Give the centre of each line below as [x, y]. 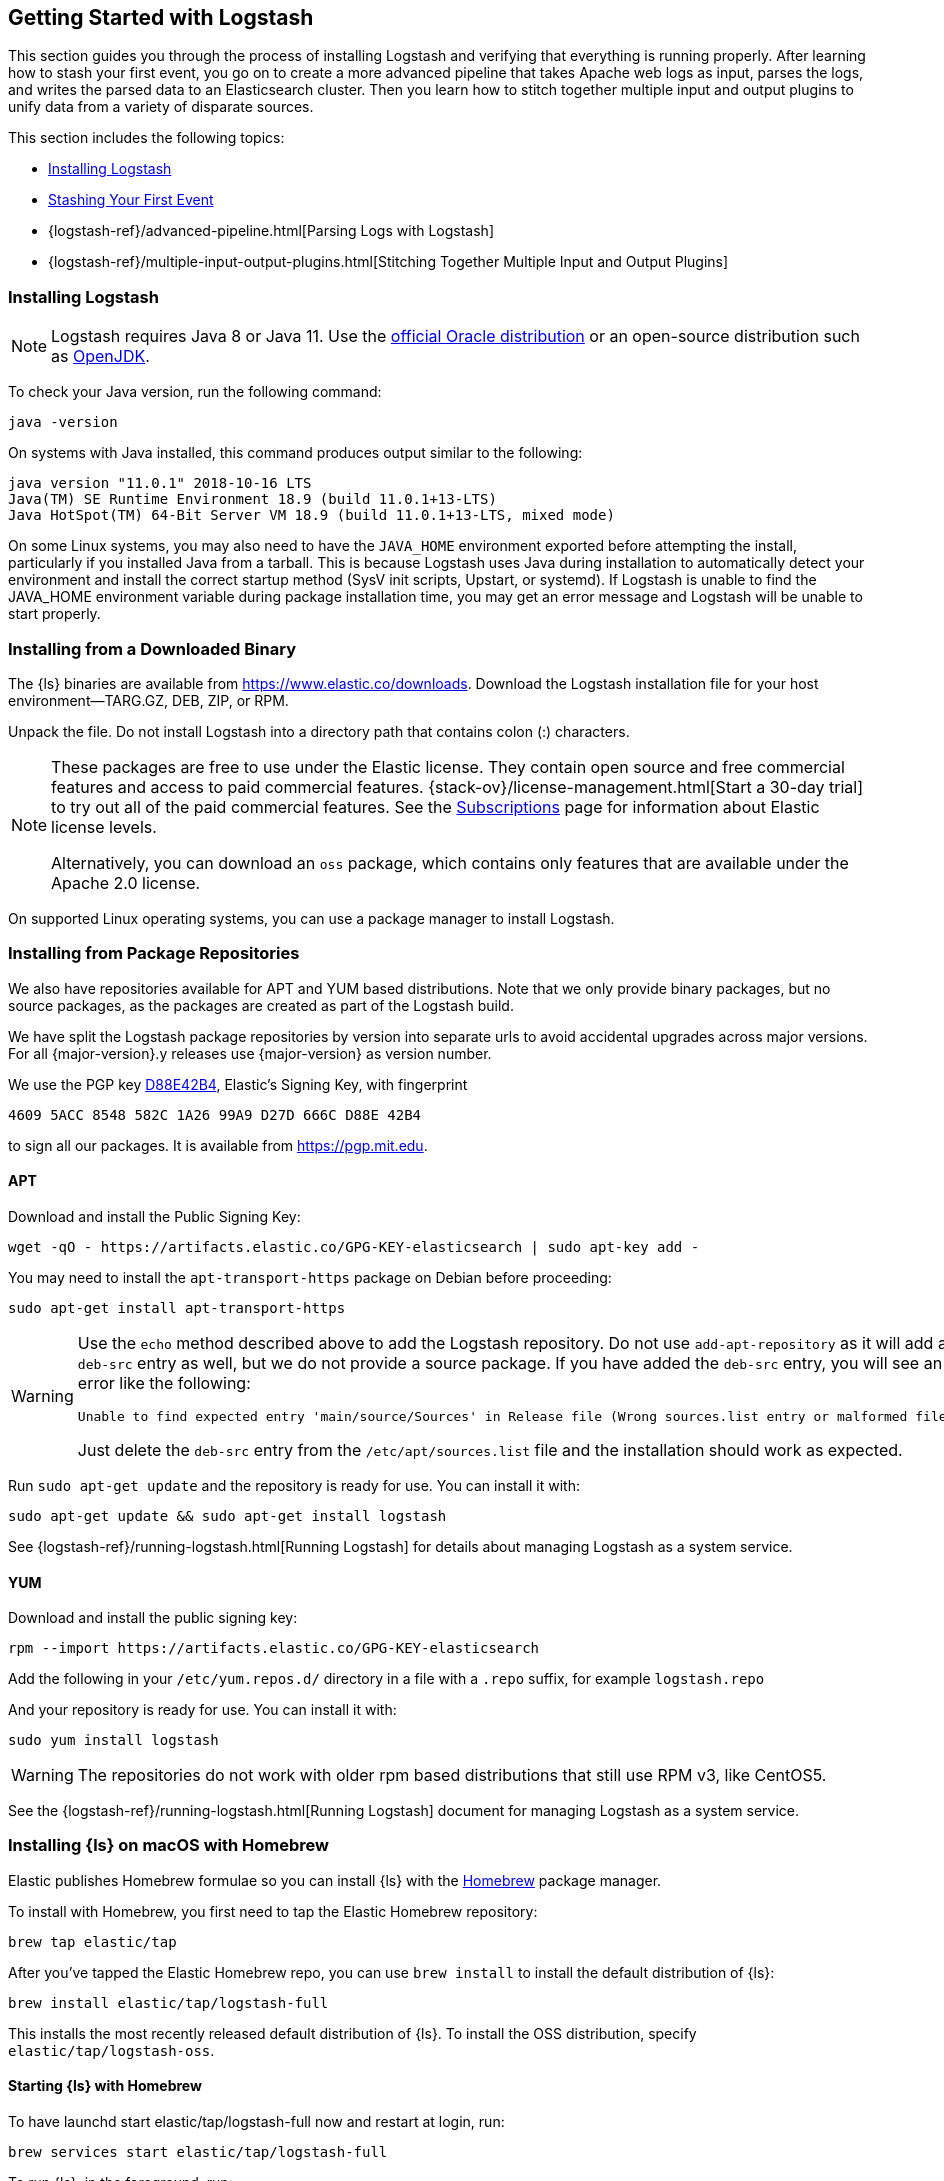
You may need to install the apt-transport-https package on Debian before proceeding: [310, 1277]
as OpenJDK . [100, 356]
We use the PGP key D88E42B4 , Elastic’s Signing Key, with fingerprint [238, 1084]
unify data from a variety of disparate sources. [161, 107]
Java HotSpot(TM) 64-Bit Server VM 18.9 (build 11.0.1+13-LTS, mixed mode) [311, 515]
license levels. [104, 826]
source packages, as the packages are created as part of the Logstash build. [261, 1005]
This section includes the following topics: [146, 138]
